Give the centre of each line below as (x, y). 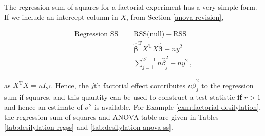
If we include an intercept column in (61, 17)
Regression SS (97, 35)
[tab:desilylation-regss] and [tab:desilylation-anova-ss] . (89, 127)
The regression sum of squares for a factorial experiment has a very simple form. (131, 7)
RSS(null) (149, 35)
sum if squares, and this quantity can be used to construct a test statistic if (123, 97)
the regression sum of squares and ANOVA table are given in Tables (111, 117)
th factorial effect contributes (140, 85)
